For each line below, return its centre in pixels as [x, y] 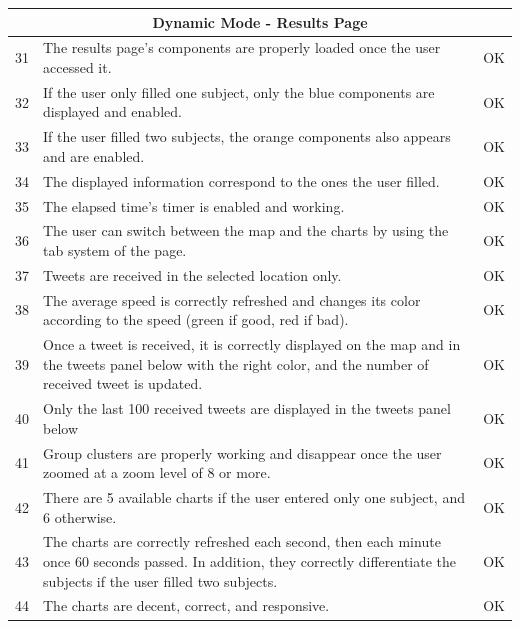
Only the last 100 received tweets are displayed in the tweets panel [247, 408]
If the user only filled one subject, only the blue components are [239, 91]
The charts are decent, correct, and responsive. [186, 605]
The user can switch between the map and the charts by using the [246, 230]
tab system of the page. [115, 249]
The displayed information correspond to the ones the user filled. [241, 180]
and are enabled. [94, 155]
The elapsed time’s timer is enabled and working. [194, 205]
